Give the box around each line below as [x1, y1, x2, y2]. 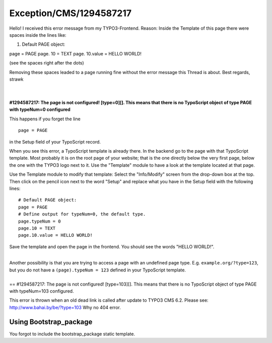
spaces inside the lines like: [9, 32, 66, 38]
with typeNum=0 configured [9, 106, 71, 113]
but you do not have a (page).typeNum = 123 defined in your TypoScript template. [9, 267, 186, 273]
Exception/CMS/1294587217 [9, 8, 132, 19]
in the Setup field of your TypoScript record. [9, 139, 101, 145]
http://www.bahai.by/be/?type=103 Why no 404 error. [9, 304, 121, 310]
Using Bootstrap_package [9, 317, 93, 326]
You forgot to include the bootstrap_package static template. [9, 330, 135, 337]
